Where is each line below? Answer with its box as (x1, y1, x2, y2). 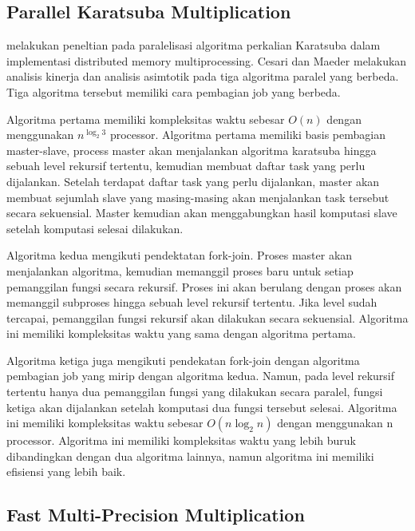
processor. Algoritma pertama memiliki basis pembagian (109, 126, 385, 143)
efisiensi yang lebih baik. (6, 463, 126, 480)
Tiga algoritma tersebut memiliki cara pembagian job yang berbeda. (6, 83, 341, 100)
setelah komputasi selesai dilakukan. (6, 220, 184, 236)
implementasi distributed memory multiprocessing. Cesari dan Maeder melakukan (6, 52, 407, 69)
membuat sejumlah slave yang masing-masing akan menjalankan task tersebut (6, 188, 389, 205)
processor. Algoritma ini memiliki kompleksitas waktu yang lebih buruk (6, 432, 356, 449)
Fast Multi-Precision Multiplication (6, 502, 305, 527)
